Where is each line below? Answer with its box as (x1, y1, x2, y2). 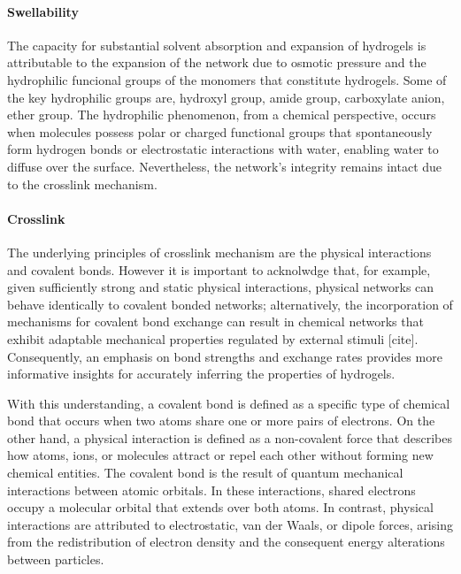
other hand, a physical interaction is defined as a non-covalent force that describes (7, 428, 452, 447)
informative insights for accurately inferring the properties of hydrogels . (7, 364, 396, 383)
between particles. (7, 550, 104, 569)
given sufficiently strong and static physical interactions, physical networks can (7, 278, 434, 296)
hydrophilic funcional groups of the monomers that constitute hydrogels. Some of (7, 70, 447, 88)
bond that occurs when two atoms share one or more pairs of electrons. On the (7, 411, 435, 430)
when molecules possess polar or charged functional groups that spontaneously (7, 122, 433, 141)
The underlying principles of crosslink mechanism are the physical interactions (7, 242, 432, 261)
